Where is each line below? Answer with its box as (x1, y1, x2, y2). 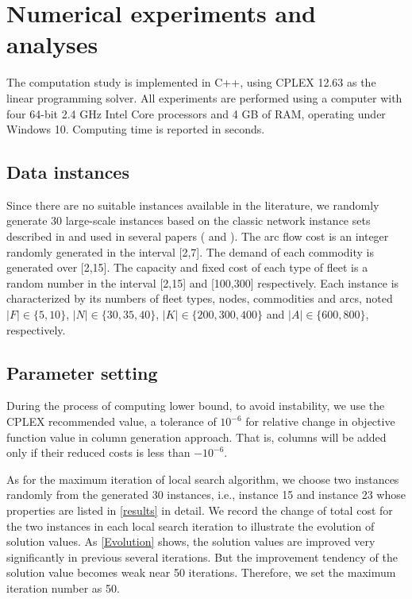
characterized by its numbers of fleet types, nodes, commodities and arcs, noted (6, 290, 393, 307)
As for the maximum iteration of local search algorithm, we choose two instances (6, 470, 399, 487)
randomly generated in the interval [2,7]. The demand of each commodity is (6, 243, 374, 260)
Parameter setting (6, 360, 158, 385)
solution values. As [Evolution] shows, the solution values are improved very (6, 533, 375, 550)
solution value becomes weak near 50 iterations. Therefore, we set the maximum (6, 564, 396, 581)
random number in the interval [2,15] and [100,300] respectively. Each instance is (6, 274, 399, 291)
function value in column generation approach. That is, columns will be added (6, 428, 387, 445)
